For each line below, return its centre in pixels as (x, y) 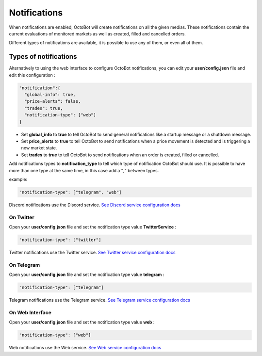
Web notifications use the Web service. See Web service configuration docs (85, 348)
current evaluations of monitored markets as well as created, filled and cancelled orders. (98, 33)
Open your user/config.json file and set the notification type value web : (82, 322)
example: (18, 179)
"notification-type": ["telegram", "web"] (70, 192)
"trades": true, (44, 108)
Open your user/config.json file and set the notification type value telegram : (87, 275)
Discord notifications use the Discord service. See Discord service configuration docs (95, 205)
